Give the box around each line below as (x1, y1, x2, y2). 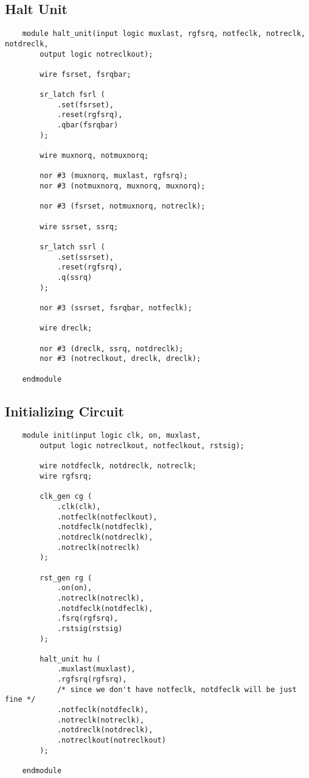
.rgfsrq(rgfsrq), (57, 675, 127, 684)
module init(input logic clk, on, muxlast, (22, 431, 201, 440)
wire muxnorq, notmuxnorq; (40, 151, 149, 160)
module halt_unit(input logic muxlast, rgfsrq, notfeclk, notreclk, (22, 29, 305, 38)
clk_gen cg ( (40, 492, 92, 501)
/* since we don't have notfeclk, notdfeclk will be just (57, 685, 297, 694)
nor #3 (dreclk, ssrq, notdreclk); (40, 344, 184, 353)
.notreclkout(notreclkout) (57, 736, 166, 745)
